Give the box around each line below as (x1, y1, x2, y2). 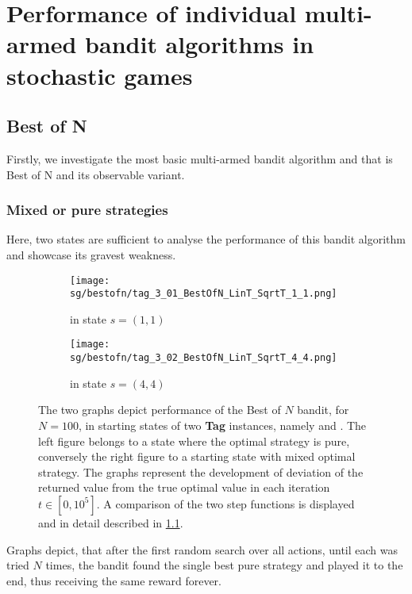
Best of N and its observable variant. (6, 166, 185, 182)
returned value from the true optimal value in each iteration (38, 479, 330, 496)
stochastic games (6, 59, 193, 91)
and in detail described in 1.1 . (38, 514, 183, 531)
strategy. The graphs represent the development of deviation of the (38, 463, 364, 480)
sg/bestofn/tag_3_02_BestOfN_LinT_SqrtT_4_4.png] (70, 352, 337, 364)
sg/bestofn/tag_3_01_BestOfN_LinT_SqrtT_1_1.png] (70, 288, 337, 300)
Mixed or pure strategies (6, 200, 168, 220)
